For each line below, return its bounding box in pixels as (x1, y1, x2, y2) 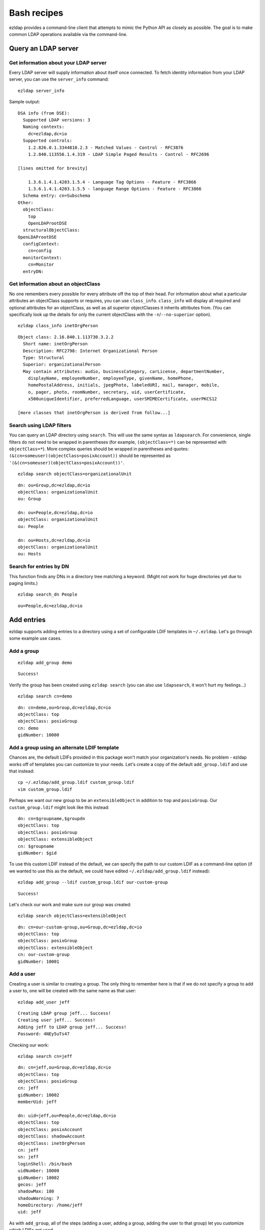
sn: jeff (18, 1154, 39, 1160)
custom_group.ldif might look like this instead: (9, 804, 110, 810)
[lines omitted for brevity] (18, 165, 88, 171)
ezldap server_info (18, 88, 65, 93)
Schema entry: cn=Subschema (23, 193, 91, 199)
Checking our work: (9, 1042, 49, 1048)
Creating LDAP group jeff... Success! (18, 1010, 111, 1016)
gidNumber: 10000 (18, 732, 59, 738)
